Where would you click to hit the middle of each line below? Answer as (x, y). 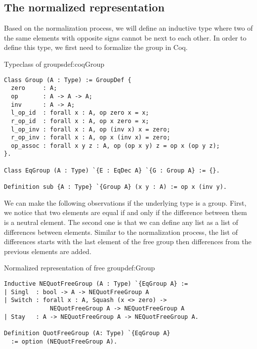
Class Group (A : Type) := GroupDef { (68, 80)
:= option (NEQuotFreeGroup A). (64, 341)
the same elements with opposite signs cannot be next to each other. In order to (125, 37)
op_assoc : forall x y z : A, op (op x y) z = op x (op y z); (115, 146)
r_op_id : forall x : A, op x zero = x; (80, 121)
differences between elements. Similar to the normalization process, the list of (121, 232)
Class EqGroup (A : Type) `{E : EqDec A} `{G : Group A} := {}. (112, 170)
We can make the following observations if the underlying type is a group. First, (125, 202)
